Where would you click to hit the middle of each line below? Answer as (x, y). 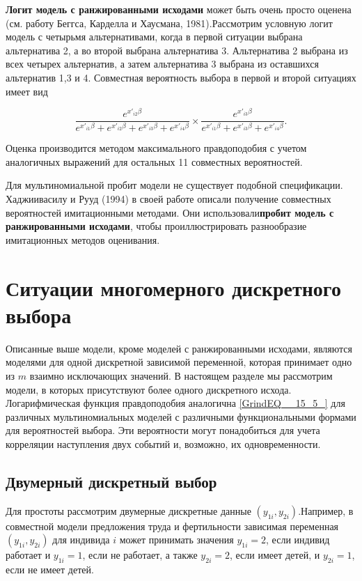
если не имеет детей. (50, 570)
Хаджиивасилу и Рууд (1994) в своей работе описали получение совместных (168, 199)
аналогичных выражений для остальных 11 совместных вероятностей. (154, 161)
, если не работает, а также (140, 555)
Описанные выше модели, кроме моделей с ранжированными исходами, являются (179, 348)
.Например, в (326, 510)
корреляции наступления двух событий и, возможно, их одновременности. (163, 443)
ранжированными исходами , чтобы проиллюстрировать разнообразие (156, 226)
